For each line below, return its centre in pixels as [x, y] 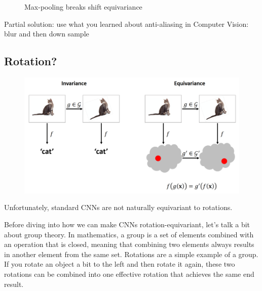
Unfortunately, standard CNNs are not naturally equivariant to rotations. [118, 207]
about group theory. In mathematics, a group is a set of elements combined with [129, 234]
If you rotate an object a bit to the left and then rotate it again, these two [120, 264]
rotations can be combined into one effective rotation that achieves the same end [129, 274]
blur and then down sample [47, 34]
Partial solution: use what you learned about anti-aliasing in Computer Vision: [126, 24]
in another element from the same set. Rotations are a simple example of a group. [131, 254]
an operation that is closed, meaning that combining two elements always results [129, 244]
